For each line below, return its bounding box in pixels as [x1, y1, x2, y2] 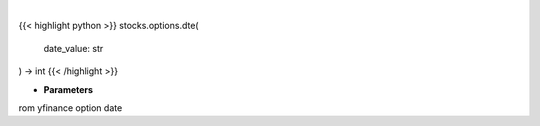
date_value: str [43, 42, 104, 54]
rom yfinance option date [18, 101, 123, 114]
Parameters [43, 83, 94, 95]
